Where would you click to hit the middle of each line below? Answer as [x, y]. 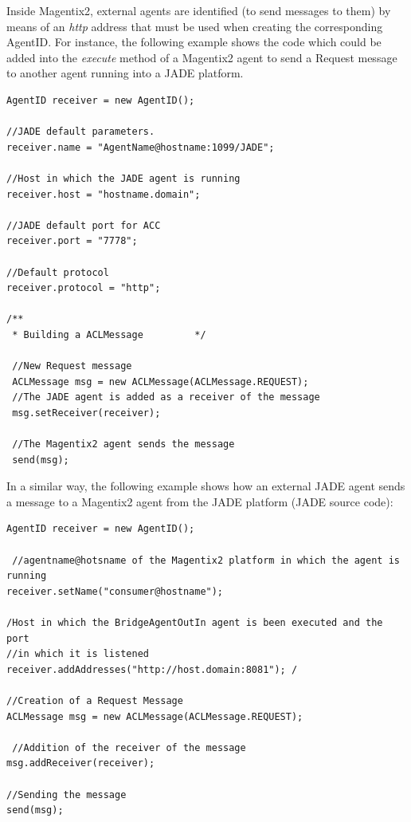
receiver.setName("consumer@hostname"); [115, 591]
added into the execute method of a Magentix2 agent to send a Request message [202, 57]
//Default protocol [58, 272]
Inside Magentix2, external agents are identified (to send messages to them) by [199, 10]
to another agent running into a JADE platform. [125, 73]
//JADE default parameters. [81, 132]
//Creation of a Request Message [95, 700]
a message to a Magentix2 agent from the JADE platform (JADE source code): [200, 501]
